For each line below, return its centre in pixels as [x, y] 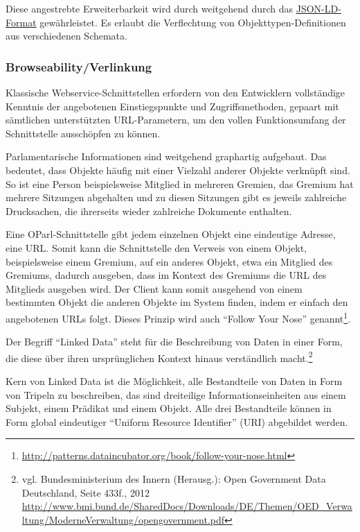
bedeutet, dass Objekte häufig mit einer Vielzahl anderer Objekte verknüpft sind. [178, 170]
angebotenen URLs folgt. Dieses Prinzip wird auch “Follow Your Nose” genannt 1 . [178, 317]
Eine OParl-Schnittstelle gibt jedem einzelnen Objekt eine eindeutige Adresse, [171, 234]
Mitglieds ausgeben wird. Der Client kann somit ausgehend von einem [154, 288]
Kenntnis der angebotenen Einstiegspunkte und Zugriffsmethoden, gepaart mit [172, 106]
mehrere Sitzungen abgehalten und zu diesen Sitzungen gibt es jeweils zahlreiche [176, 197]
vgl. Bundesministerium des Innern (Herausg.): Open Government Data [174, 478]
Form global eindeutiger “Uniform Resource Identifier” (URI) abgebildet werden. [177, 421]
